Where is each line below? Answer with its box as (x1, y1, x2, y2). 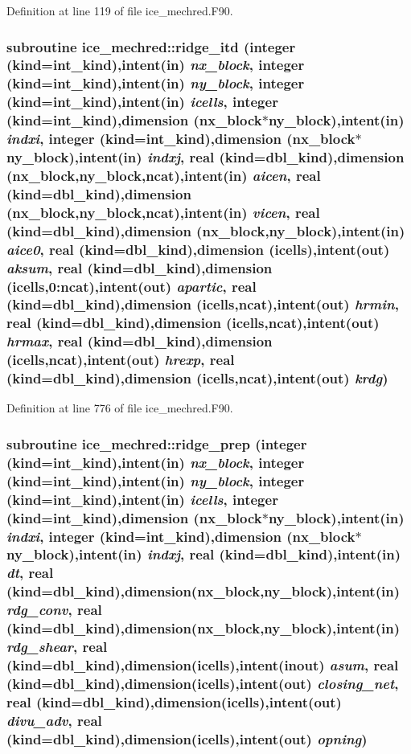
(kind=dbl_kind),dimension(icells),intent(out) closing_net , (6, 673, 399, 693)
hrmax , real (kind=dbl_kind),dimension (6, 331, 273, 351)
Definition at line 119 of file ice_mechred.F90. (6, 2, 233, 18)
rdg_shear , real (6, 637, 108, 657)
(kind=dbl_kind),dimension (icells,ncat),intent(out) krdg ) (6, 368, 388, 388)
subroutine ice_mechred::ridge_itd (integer (6, 36, 296, 56)
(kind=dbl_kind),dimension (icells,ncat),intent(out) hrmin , (6, 294, 399, 314)
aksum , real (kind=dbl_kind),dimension (6, 257, 273, 277)
